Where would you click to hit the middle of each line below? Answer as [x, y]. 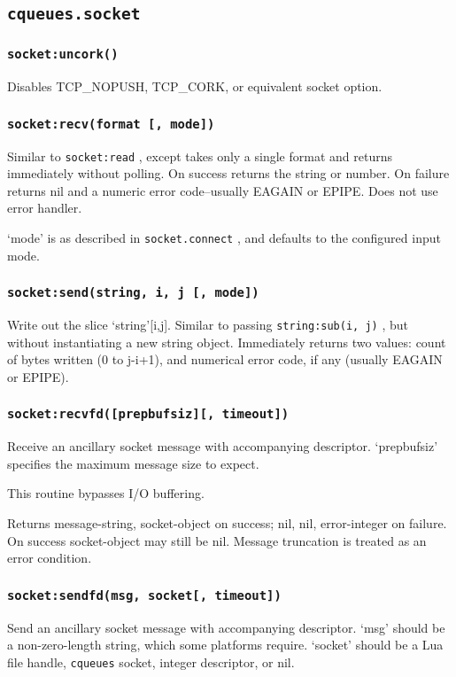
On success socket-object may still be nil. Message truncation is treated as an [217, 540]
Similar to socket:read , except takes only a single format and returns [200, 156]
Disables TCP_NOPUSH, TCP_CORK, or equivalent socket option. [195, 86]
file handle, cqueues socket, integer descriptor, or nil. [151, 661]
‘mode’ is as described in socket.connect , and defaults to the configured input [224, 237]
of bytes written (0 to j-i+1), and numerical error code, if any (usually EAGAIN [225, 359]
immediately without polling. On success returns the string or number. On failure [228, 173]
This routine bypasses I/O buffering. [106, 493]
